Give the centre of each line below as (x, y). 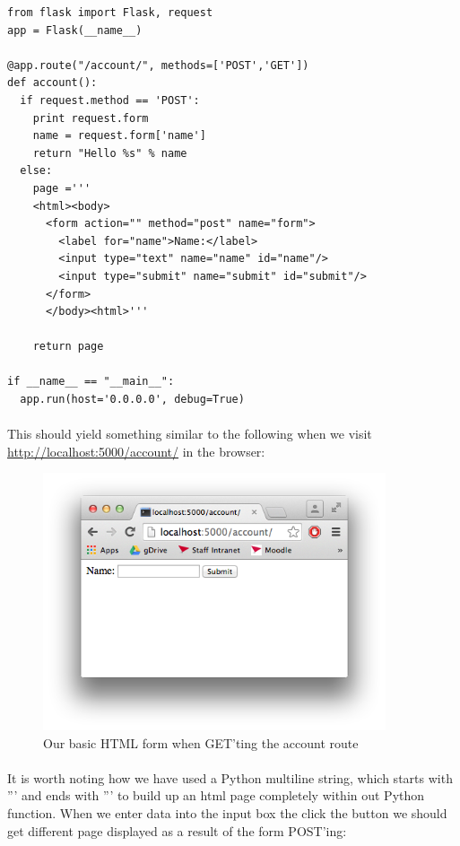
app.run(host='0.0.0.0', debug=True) (132, 400)
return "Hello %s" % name (110, 153)
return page (68, 347)
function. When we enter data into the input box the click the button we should (227, 812)
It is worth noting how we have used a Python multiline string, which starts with (230, 777)
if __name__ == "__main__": (91, 382)
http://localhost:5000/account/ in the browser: (136, 451)
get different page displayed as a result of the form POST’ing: (177, 830)
